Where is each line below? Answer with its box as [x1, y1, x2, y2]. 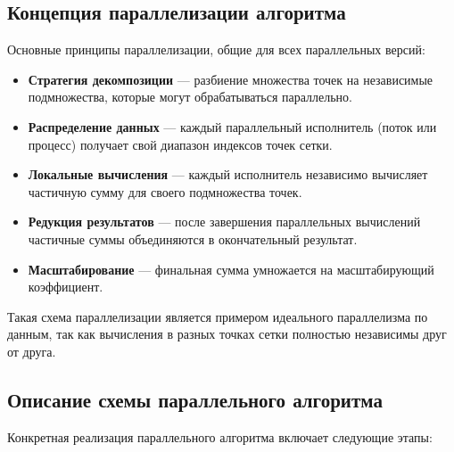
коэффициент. [28, 277, 103, 296]
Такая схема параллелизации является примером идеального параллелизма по [7, 307, 428, 325]
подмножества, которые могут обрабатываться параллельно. [28, 87, 353, 106]
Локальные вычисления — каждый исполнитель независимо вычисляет [28, 165, 428, 184]
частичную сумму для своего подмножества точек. [28, 182, 302, 201]
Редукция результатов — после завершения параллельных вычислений [28, 212, 421, 231]
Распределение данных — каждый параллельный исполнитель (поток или [28, 117, 437, 136]
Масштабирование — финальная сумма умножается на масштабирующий [28, 259, 434, 278]
